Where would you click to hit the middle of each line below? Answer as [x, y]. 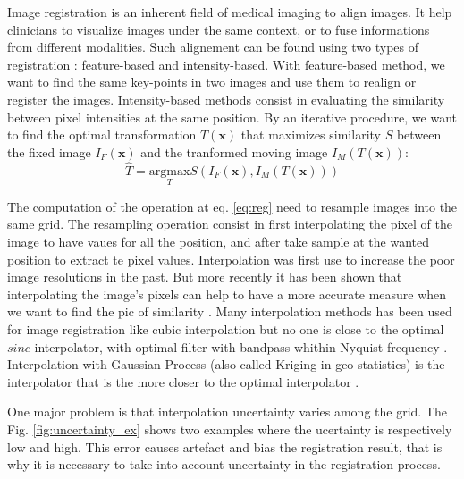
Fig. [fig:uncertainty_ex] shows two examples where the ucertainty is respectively [230, 429]
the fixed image [49, 151]
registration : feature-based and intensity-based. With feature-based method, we [226, 64]
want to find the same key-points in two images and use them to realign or [212, 82]
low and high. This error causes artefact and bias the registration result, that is [225, 446]
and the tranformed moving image [234, 151]
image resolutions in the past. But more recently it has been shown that [205, 277]
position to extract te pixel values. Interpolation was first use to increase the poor [231, 259]
